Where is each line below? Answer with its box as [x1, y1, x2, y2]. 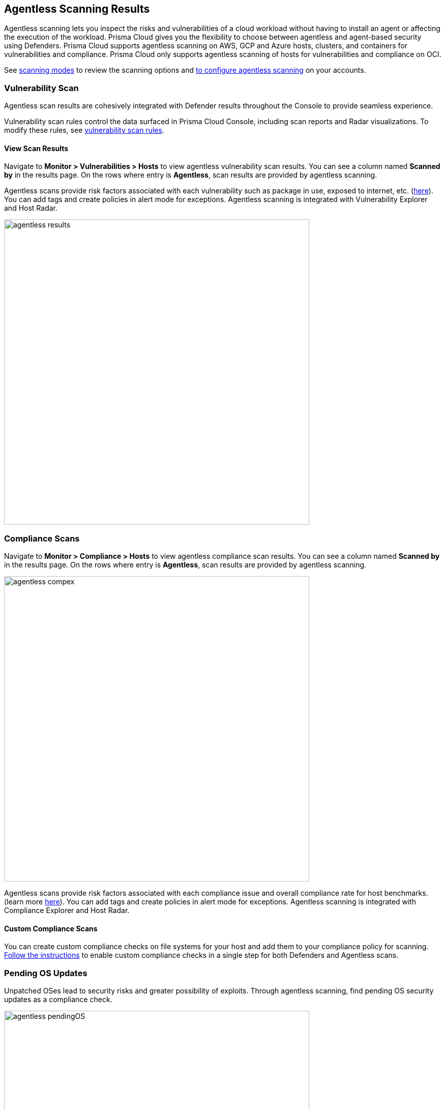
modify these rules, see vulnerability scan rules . [4, 126, 164, 135]
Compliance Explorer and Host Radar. [4, 906, 130, 915]
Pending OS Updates [4, 967, 87, 978]
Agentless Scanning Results [4, 3, 150, 15]
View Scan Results [4, 144, 69, 153]
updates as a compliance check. [4, 995, 112, 1004]
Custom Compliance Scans [4, 924, 98, 933]
